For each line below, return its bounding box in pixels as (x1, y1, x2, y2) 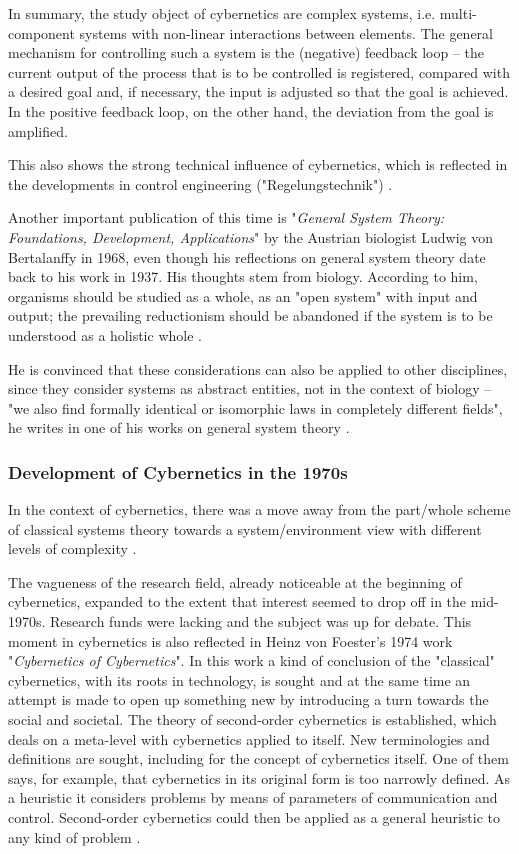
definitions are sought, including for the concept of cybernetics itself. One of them (8, 748, 509, 769)
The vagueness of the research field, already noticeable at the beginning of (8, 571, 462, 592)
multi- (439, 3, 477, 23)
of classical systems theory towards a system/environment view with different (8, 518, 482, 539)
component (8, 22, 75, 43)
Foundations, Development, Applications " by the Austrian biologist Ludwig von (8, 226, 494, 247)
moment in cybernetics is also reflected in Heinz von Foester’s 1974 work (8, 630, 453, 651)
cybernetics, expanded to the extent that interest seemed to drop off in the (8, 591, 467, 612)
